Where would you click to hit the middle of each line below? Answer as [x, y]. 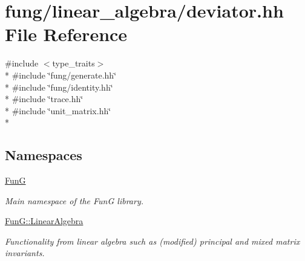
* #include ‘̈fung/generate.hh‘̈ [61, 75]
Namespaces [44, 155]
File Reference [66, 34]
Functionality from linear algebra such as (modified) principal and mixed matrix [152, 241]
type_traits [74, 63]
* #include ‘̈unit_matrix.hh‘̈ [58, 110]
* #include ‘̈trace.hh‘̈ [44, 99]
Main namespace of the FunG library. [74, 200]
